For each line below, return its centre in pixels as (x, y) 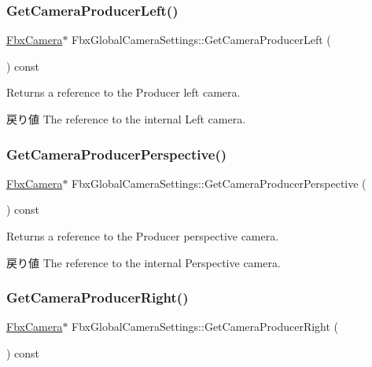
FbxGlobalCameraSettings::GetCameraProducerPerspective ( (219, 183)
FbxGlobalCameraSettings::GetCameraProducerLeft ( (201, 40)
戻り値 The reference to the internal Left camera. (126, 119)
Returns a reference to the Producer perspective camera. (143, 236)
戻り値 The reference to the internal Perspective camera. (144, 262)
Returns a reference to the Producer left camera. (123, 92)
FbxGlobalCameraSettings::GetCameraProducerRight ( (205, 327)
